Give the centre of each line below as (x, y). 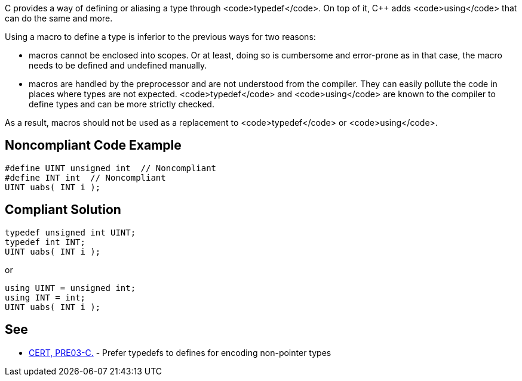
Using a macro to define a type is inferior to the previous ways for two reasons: (160, 37)
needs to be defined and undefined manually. (118, 65)
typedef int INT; (45, 242)
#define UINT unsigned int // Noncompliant (111, 168)
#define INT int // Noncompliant (85, 177)
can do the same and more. (59, 18)
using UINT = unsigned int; (70, 288)
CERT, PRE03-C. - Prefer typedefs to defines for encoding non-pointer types (180, 352)
